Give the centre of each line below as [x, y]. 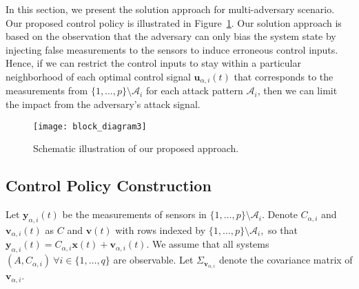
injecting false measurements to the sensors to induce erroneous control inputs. [172, 49]
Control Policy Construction [109, 185]
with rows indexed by [161, 229]
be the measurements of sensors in [134, 214]
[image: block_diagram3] [90, 126]
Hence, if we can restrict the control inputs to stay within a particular [153, 63]
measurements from [47, 90]
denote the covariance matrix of [286, 260]
